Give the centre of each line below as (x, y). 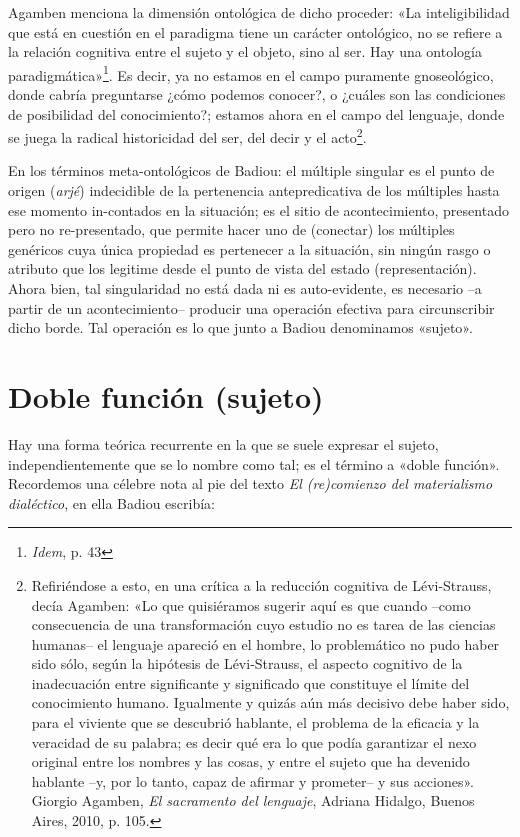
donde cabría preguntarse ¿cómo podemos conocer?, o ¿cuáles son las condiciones (257, 94)
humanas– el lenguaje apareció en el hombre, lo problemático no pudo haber (265, 643)
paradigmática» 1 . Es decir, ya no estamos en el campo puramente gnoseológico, (251, 73)
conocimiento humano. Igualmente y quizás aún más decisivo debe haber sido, (270, 702)
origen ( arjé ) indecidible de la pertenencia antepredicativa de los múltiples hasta (254, 190)
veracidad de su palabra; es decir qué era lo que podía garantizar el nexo (254, 741)
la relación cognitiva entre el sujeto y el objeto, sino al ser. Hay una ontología (245, 51)
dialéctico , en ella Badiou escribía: (111, 502)
